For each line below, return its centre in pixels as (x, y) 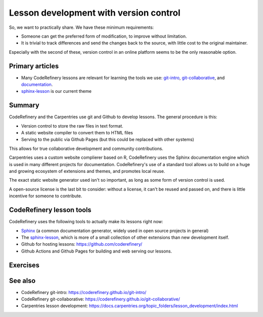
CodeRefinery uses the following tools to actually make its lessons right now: (86, 222)
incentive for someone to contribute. (46, 196)
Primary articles (34, 66)
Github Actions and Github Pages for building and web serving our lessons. (97, 251)
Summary (24, 105)
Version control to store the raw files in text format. (72, 126)
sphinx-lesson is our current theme (56, 91)
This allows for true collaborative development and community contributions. (86, 148)
